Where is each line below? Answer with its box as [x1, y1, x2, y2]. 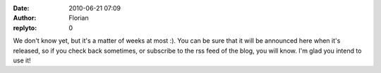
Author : [13, 14, 37, 22]
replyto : [13, 23, 37, 32]
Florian [68, 14, 89, 22]
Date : [13, 4, 30, 12]
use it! [13, 56, 31, 65]
